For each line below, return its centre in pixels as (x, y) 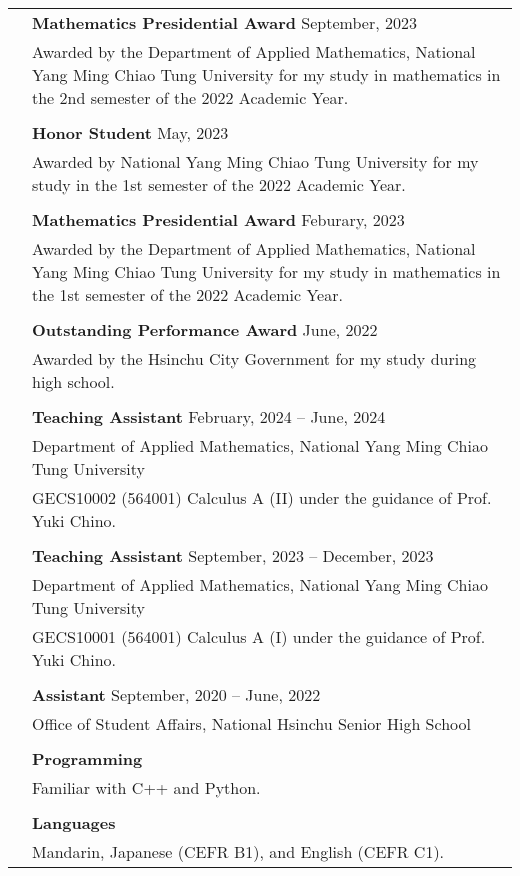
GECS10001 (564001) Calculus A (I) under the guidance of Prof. (259, 636)
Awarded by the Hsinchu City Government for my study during (254, 358)
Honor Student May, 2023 (130, 132)
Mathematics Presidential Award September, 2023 (224, 22)
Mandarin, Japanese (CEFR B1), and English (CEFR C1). (238, 851)
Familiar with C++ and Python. (146, 787)
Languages (74, 822)
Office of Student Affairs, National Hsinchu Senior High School (251, 723)
